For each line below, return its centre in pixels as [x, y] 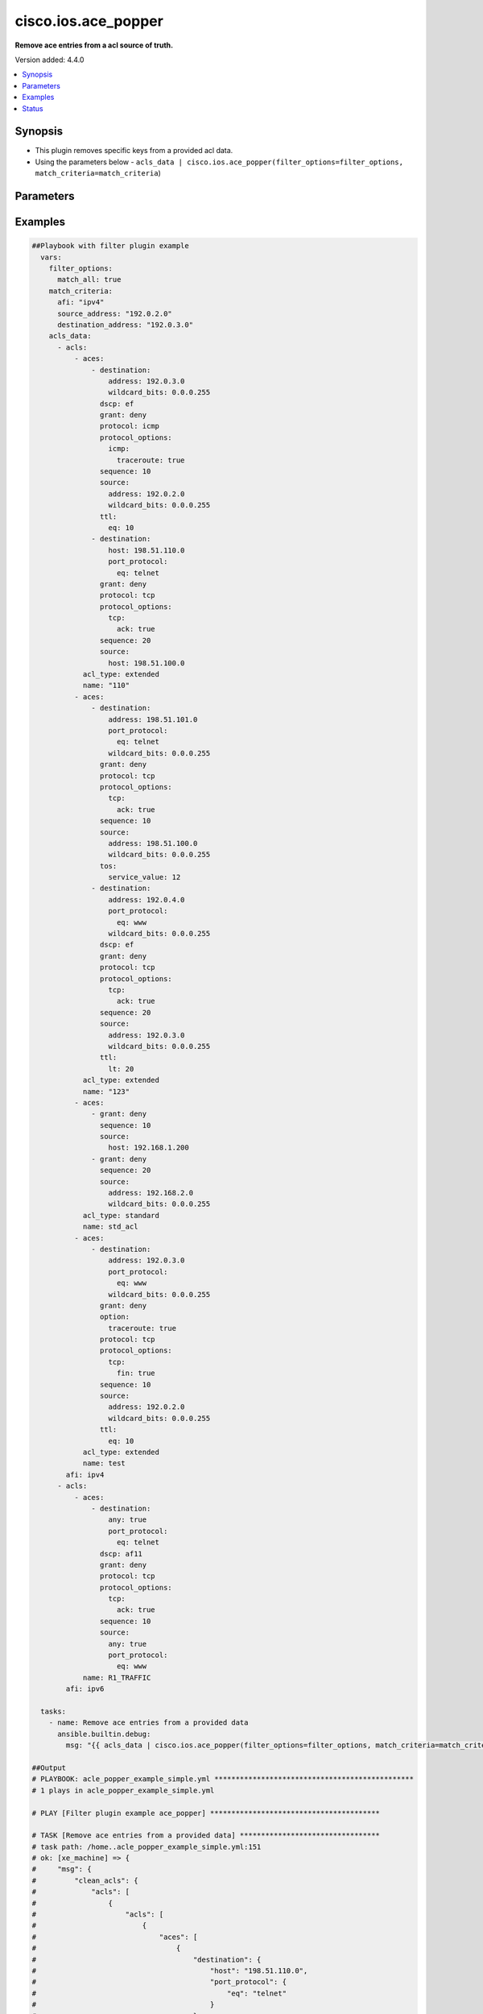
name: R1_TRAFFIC [117, 1677]
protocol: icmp [130, 426]
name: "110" [106, 686]
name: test [104, 1463]
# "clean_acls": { [85, 1880]
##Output [49, 1767]
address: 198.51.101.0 [153, 719]
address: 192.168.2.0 [151, 1193]
